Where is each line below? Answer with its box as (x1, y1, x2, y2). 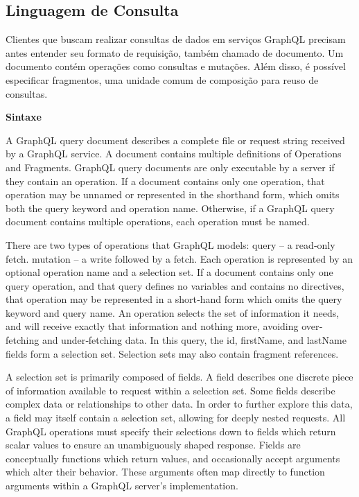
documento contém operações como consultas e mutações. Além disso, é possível (6, 59, 346, 73)
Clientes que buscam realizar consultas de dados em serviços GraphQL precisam (6, 32, 346, 46)
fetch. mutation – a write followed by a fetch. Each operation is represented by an (6, 251, 353, 265)
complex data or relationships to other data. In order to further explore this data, (6, 396, 353, 411)
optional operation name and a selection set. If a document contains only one (6, 265, 333, 279)
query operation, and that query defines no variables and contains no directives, (6, 278, 344, 293)
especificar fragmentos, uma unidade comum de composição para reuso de (6, 72, 319, 87)
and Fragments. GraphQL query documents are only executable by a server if (6, 159, 335, 174)
